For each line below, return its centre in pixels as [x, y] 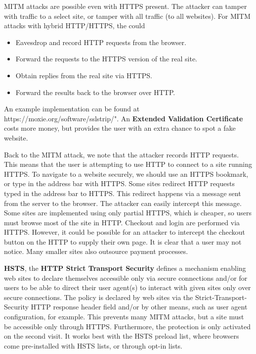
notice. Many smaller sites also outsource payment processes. [96, 251]
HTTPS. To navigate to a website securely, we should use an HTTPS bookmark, [126, 174]
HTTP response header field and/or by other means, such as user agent [139, 307]
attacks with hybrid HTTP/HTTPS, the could [75, 25]
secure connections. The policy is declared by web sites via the [99, 297]
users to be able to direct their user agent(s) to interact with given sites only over [128, 287]
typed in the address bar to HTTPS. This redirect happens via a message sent [123, 193]
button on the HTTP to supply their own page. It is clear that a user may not [123, 241]
